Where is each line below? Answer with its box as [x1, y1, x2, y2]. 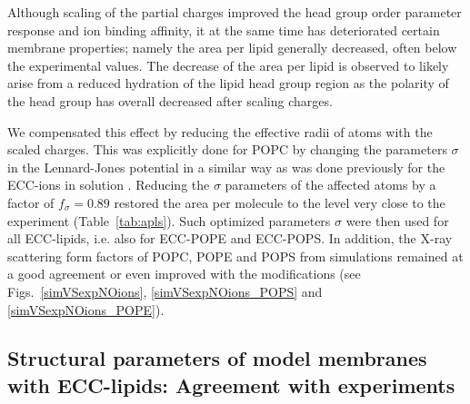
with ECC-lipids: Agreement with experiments [7, 370, 455, 399]
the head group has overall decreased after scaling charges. [7, 91, 333, 110]
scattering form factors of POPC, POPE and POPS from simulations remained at [7, 246, 464, 265]
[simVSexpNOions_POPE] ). [7, 300, 165, 319]
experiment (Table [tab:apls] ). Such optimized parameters [7, 211, 331, 230]
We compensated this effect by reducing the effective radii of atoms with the [7, 122, 433, 141]
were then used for [345, 211, 449, 230]
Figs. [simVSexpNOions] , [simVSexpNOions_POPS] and [7, 281, 323, 301]
